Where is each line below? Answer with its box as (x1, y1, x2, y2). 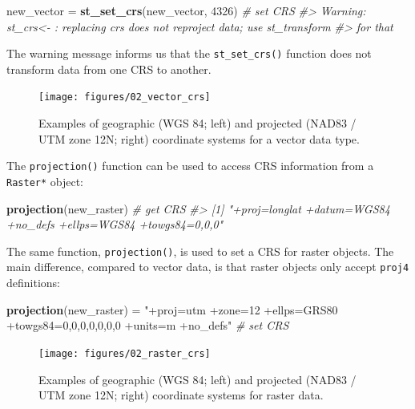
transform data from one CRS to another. (6, 60, 212, 77)
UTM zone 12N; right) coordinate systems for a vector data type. (38, 130, 360, 147)
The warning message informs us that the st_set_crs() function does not (6, 45, 372, 62)
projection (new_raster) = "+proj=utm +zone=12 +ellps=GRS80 (6, 301, 338, 318)
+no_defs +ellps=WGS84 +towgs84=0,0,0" (6, 216, 224, 233)
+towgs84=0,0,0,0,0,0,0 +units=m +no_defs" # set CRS (6, 317, 289, 334)
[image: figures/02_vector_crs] (38, 91, 211, 103)
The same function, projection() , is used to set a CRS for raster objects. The (6, 242, 394, 259)
